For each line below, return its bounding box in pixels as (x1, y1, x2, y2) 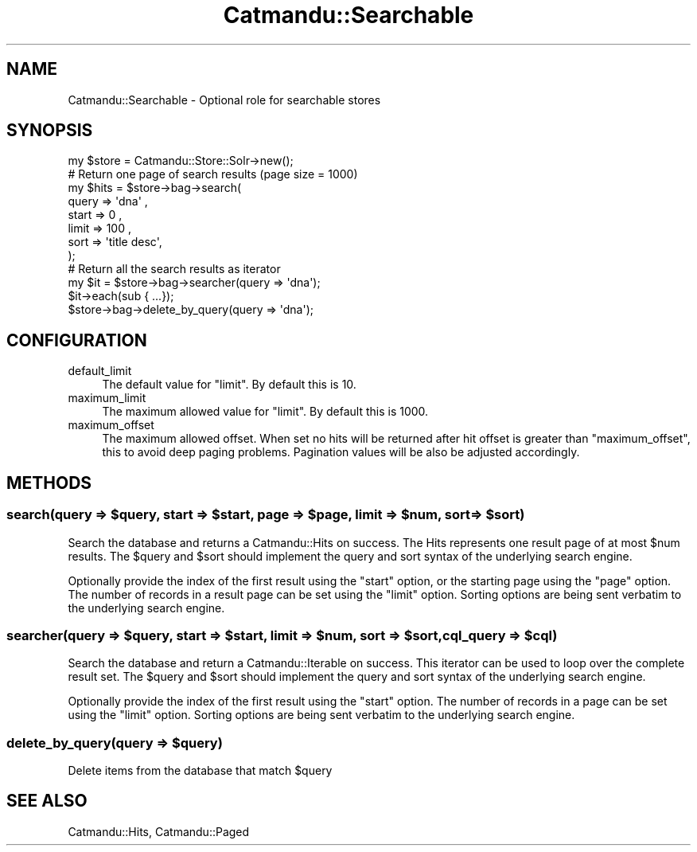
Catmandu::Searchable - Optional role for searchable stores (68, 92, 381, 107)
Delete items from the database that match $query (68, 764, 333, 777)
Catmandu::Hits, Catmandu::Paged (68, 824, 250, 838)
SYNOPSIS (6, 120, 93, 141)
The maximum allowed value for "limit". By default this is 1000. (102, 405, 429, 419)
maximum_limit (68, 391, 146, 405)
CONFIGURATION (6, 330, 147, 350)
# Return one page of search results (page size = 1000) (68, 167, 358, 182)
